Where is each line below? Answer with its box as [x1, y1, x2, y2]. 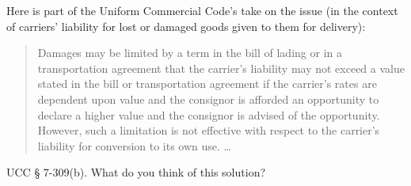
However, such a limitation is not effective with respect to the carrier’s [37, 122, 380, 139]
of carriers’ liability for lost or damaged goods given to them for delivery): [6, 17, 366, 34]
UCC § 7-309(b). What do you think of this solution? [6, 164, 266, 180]
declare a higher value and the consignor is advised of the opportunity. [37, 106, 380, 123]
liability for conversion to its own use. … [37, 137, 231, 154]
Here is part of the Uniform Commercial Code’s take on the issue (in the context [6, 2, 398, 18]
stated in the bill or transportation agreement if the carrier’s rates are [37, 75, 377, 92]
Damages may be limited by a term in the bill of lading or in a [37, 44, 342, 61]
